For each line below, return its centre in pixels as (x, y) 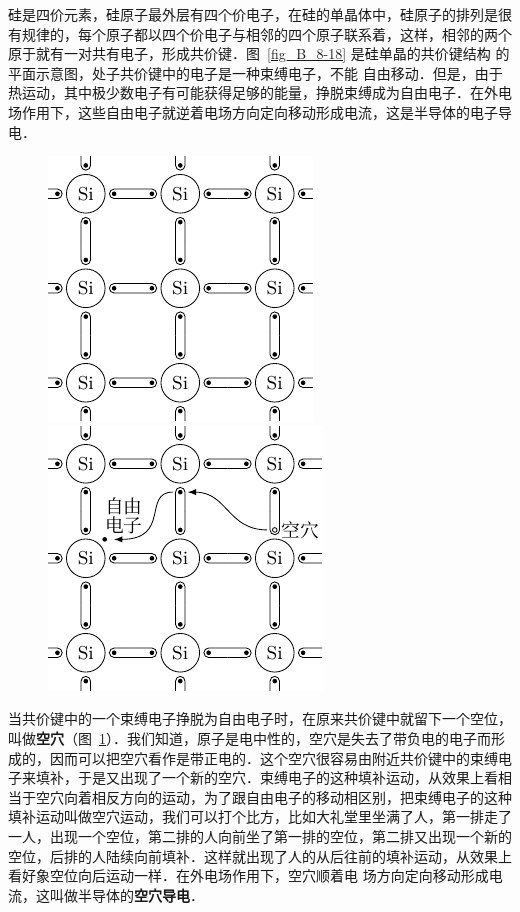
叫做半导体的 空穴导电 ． (126, 894)
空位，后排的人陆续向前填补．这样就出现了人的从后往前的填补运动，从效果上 (260, 855)
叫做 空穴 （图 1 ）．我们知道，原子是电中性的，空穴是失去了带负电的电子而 (249, 737)
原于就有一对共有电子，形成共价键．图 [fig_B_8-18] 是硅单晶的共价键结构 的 (259, 53)
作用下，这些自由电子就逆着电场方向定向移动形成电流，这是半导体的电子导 (266, 111)
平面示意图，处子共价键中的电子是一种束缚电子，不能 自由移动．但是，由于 (255, 72)
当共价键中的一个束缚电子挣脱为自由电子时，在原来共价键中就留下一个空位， (260, 718)
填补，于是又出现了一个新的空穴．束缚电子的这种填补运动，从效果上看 (266, 777)
